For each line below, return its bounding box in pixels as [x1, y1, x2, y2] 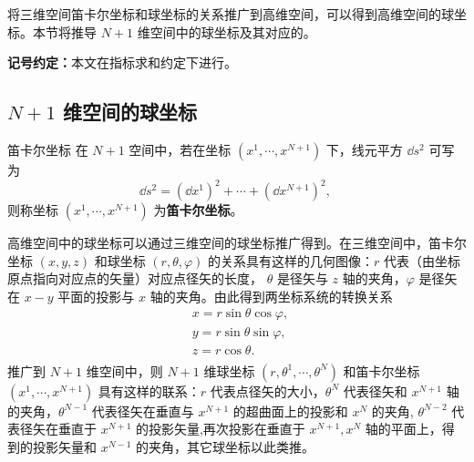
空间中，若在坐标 [129, 139, 232, 159]
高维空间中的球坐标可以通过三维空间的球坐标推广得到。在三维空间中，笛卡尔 [7, 233, 467, 252]
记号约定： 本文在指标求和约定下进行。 [7, 53, 237, 72]
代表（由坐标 [384, 251, 461, 270]
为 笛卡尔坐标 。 [153, 200, 243, 220]
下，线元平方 [325, 139, 403, 159]
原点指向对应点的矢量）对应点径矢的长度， [7, 269, 263, 288]
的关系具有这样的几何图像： [208, 251, 375, 270]
